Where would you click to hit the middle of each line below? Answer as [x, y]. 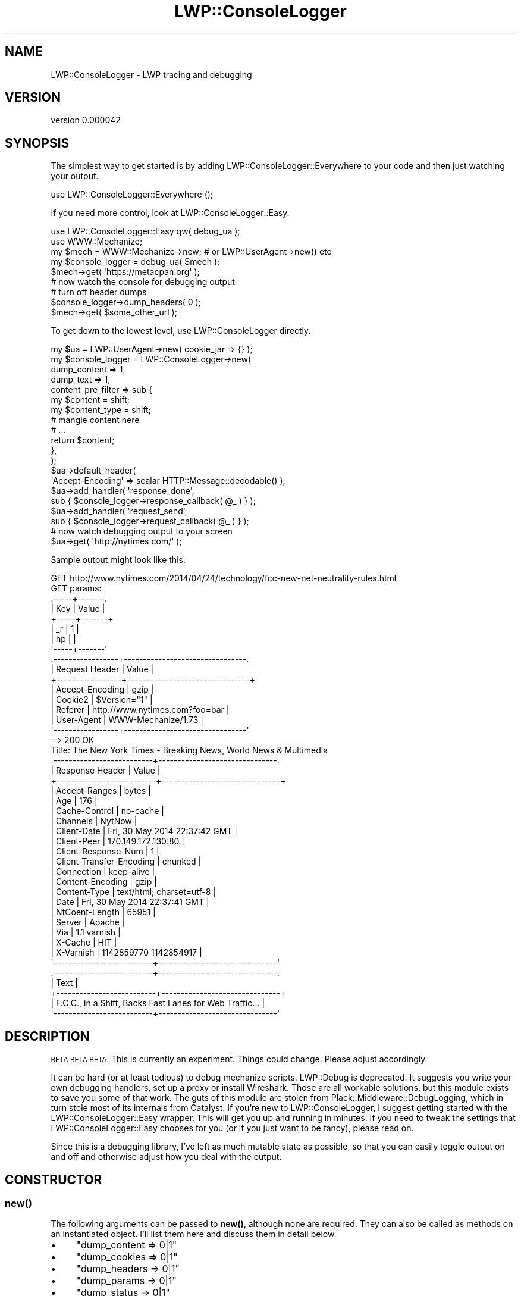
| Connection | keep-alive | [103, 872]
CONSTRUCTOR [54, 1179]
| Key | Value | [78, 609]
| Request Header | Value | [102, 669]
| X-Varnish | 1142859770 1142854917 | [126, 953]
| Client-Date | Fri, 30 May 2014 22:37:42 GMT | [144, 831]
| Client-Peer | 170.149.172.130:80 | [118, 841]
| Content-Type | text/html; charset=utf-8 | [134, 892]
